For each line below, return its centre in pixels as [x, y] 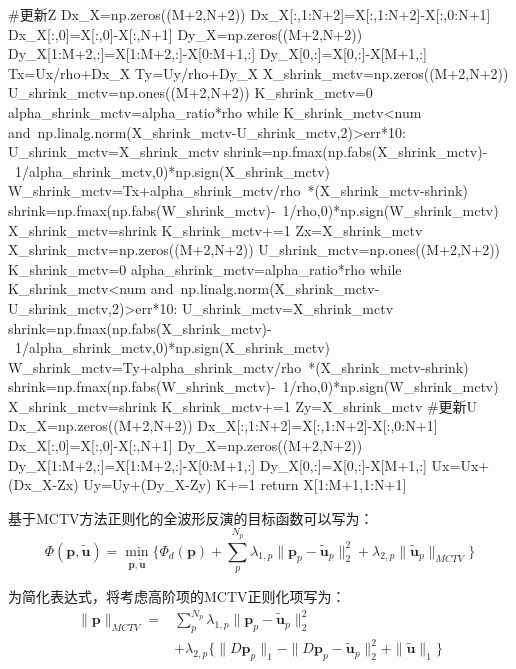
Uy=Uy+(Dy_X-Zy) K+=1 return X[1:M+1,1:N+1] [245, 484]
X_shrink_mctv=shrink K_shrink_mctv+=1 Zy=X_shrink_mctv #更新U [243, 405]
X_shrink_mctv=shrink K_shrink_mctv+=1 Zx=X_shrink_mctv [215, 229]
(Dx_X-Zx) [43, 484]
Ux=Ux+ [460, 464]
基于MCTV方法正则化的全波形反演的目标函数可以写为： [191, 517]
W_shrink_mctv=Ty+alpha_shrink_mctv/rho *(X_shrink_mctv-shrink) [238, 366]
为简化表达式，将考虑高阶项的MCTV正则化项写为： [177, 596]
